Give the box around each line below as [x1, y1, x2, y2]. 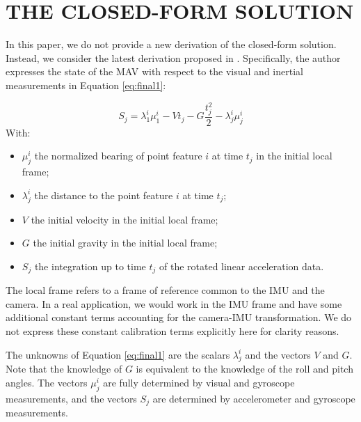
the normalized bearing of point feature [34, 148, 202, 163]
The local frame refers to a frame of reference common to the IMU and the [6, 283, 325, 297]
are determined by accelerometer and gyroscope [152, 391, 355, 405]
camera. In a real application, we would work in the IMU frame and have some [6, 296, 342, 311]
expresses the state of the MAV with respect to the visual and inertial [6, 64, 303, 79]
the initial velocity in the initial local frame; [31, 212, 218, 226]
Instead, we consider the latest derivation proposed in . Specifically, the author [6, 50, 341, 65]
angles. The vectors [6, 375, 88, 389]
